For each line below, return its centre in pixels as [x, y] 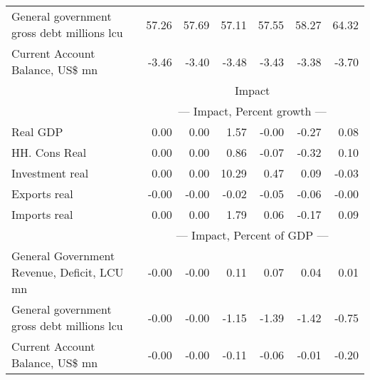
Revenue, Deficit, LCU [68, 272]
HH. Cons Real [49, 152]
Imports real [42, 214]
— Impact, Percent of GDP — [252, 235]
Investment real [50, 173]
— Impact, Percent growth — [252, 111]
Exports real [42, 194]
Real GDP [37, 132]
